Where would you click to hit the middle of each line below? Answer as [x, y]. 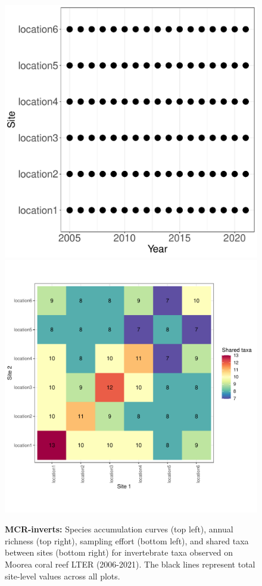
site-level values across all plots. [63, 576]
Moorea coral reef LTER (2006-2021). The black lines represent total [130, 564]
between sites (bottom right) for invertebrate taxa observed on [119, 552]
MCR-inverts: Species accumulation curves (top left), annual [119, 529]
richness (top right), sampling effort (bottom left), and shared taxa [127, 540]
